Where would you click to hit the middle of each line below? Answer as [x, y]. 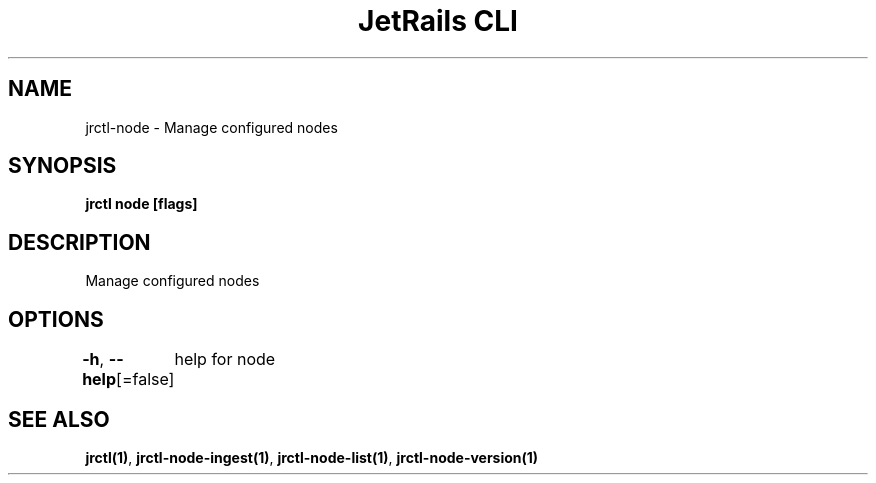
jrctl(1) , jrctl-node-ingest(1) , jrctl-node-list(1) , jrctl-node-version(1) [312, 457]
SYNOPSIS [62, 166]
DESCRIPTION [79, 242]
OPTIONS [56, 319]
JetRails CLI [438, 21]
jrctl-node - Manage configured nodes [211, 127]
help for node [225, 359]
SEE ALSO [59, 419]
